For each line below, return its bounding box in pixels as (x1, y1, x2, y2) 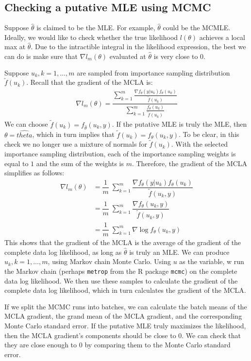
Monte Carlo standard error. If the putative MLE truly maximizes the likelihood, (4, 320, 246, 330)
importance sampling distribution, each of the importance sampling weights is (4, 148, 236, 158)
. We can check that (182, 330, 241, 340)
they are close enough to (4, 340, 77, 350)
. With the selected (171, 139, 228, 149)
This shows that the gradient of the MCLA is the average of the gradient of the (4, 237, 241, 247)
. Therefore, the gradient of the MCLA (132, 158, 248, 168)
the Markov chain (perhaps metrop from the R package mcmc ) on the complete (4, 266, 237, 276)
